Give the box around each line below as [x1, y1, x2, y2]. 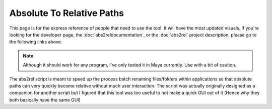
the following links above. [9, 39, 62, 45]
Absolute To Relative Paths [9, 7, 124, 18]
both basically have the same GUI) [9, 96, 81, 102]
